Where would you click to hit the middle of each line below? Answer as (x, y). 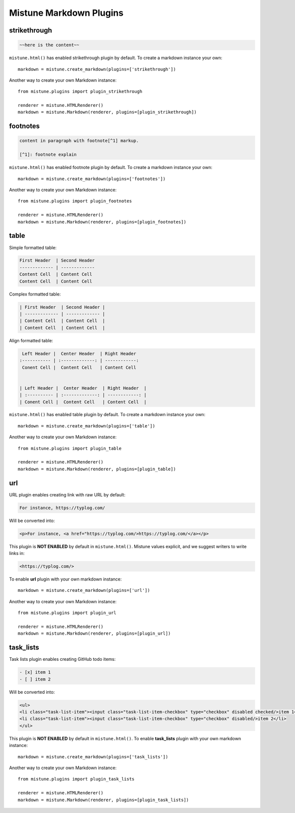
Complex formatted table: (35, 294)
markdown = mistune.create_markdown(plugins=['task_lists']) (93, 757)
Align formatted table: (31, 340)
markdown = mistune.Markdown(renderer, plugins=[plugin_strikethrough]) (107, 112)
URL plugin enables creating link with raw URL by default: (67, 494)
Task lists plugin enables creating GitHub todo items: (62, 659)
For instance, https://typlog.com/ (62, 508)
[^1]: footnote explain (48, 155)
